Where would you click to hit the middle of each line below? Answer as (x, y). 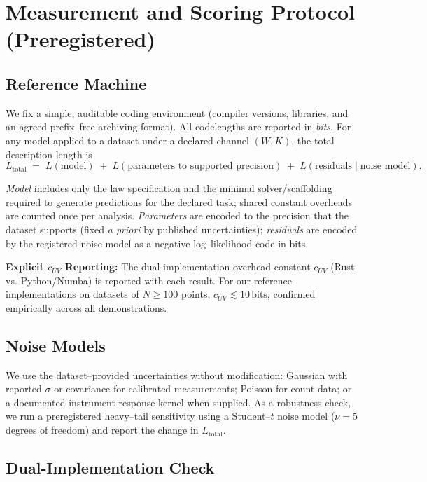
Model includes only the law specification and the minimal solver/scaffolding (169, 188)
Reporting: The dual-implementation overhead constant (188, 267)
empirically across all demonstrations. (86, 307)
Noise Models (56, 345)
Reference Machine (76, 83)
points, (196, 294)
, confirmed (291, 294)
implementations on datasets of (72, 294)
